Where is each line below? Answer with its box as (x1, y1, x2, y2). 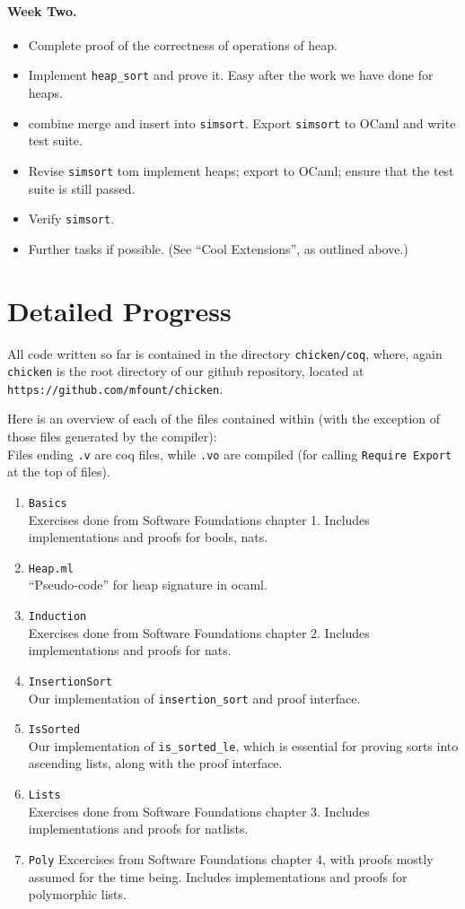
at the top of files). (7, 462, 110, 481)
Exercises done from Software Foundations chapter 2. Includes (28, 623, 370, 642)
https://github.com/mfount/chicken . (7, 379, 224, 398)
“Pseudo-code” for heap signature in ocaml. (28, 575, 268, 594)
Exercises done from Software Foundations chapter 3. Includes (28, 801, 370, 820)
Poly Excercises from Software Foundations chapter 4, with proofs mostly (28, 849, 434, 868)
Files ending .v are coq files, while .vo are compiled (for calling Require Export (7, 444, 452, 463)
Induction (28, 610, 87, 624)
